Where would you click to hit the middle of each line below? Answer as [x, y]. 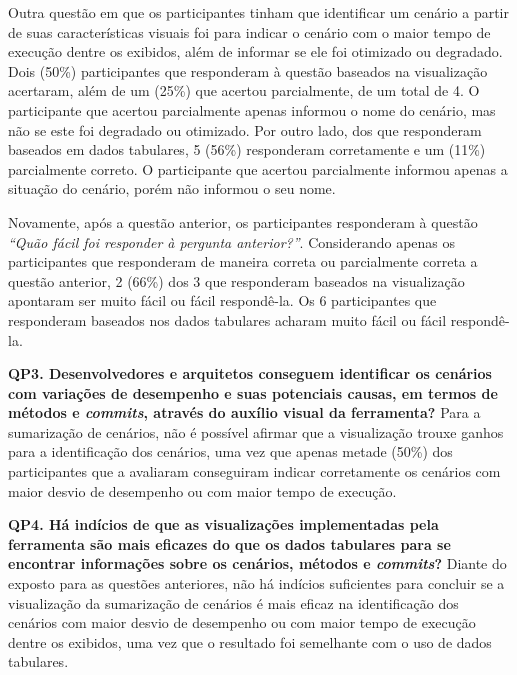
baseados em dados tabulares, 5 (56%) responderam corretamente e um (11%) [247, 149]
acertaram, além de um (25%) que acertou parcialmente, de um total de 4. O [244, 90]
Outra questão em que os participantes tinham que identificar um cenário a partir [258, 12]
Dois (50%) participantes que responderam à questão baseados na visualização [248, 70]
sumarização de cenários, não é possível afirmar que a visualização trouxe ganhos [256, 431]
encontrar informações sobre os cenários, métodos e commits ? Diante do [257, 563]
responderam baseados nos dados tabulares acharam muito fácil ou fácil [227, 319]
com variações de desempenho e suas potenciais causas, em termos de [253, 392]
